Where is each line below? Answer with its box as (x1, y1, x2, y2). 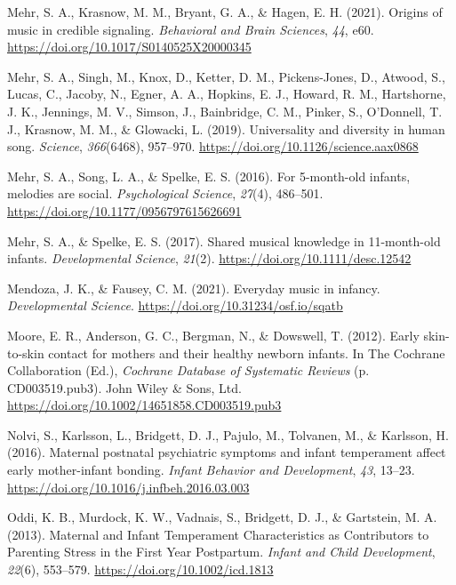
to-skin (7, 343, 44, 362)
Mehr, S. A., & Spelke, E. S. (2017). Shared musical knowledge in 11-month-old (7, 231, 441, 250)
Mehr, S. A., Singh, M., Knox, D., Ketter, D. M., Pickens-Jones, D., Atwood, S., (7, 67, 445, 85)
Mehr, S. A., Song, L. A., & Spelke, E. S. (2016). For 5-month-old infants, (7, 166, 411, 185)
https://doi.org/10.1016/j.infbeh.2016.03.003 (7, 477, 250, 496)
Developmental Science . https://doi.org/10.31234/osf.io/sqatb (7, 296, 343, 315)
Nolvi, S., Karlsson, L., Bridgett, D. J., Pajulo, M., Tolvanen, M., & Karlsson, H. (7, 425, 449, 444)
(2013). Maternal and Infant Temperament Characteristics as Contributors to (7, 525, 429, 543)
